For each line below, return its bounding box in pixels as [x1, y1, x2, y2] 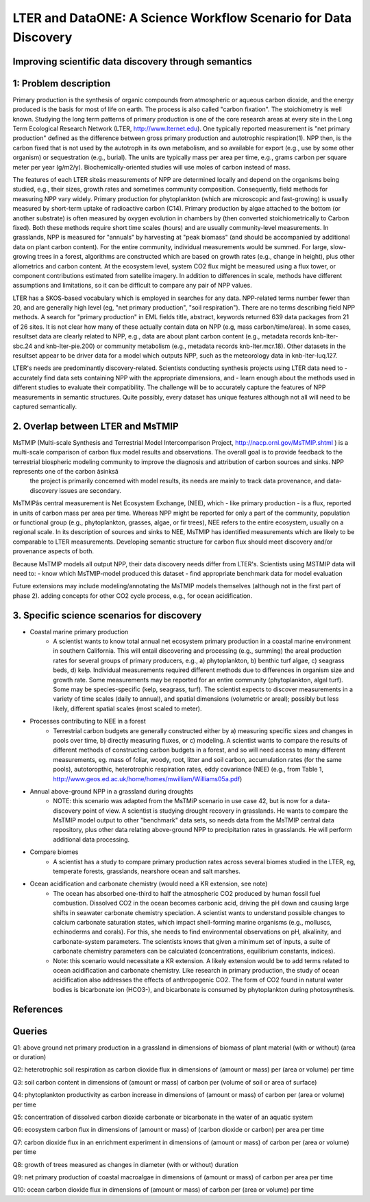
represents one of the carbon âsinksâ [12, 467, 119, 476]
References [12, 1003, 63, 1015]
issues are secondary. [59, 486, 121, 494]
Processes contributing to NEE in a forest [29, 717, 147, 726]
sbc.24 [12, 342, 33, 350]
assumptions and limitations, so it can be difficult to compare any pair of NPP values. [12, 281, 253, 290]
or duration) [12, 1053, 47, 1061]
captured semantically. [12, 402, 77, 411]
